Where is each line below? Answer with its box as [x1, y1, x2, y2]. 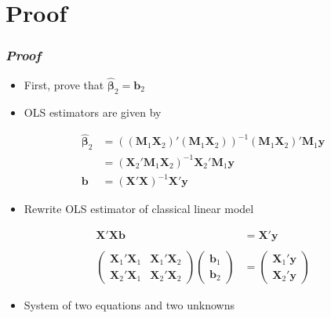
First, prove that [24, 76, 104, 92]
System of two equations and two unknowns [24, 297, 235, 313]
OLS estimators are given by [24, 103, 162, 120]
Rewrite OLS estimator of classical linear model [24, 201, 254, 217]
